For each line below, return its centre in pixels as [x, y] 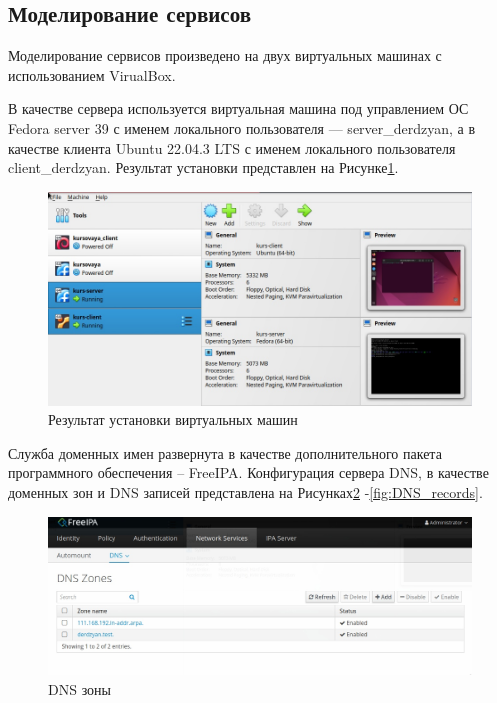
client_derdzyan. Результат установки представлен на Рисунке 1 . [203, 167]
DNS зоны [79, 688]
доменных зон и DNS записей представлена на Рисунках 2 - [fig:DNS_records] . [245, 491]
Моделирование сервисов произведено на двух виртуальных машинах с [225, 55]
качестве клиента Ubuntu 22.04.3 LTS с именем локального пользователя [232, 147]
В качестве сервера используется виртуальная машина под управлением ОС [238, 108]
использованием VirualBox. [92, 74]
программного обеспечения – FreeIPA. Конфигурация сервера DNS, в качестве [248, 472]
